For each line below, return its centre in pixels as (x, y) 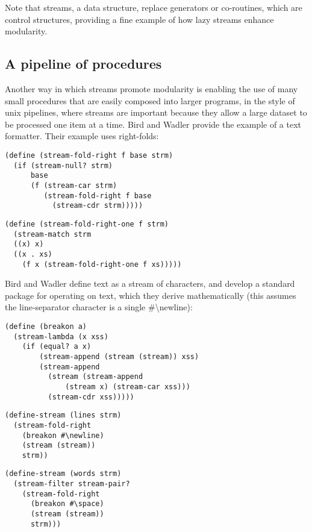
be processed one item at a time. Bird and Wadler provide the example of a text (153, 124)
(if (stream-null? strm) (63, 165)
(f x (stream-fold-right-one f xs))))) (102, 264)
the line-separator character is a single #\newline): (99, 307)
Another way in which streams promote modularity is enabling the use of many (151, 88)
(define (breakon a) (46, 326)
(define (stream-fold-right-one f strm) (87, 224)
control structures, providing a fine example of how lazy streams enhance (139, 19)
